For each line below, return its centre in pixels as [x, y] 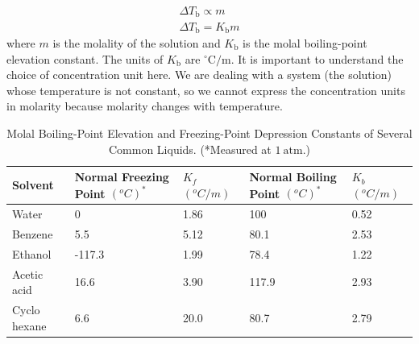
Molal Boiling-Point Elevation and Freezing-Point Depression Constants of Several [209, 133]
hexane [29, 325]
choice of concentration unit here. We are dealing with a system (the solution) [199, 75]
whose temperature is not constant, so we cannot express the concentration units [206, 90]
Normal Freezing [122, 177]
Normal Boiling [293, 177]
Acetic [28, 274]
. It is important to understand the [317, 58]
